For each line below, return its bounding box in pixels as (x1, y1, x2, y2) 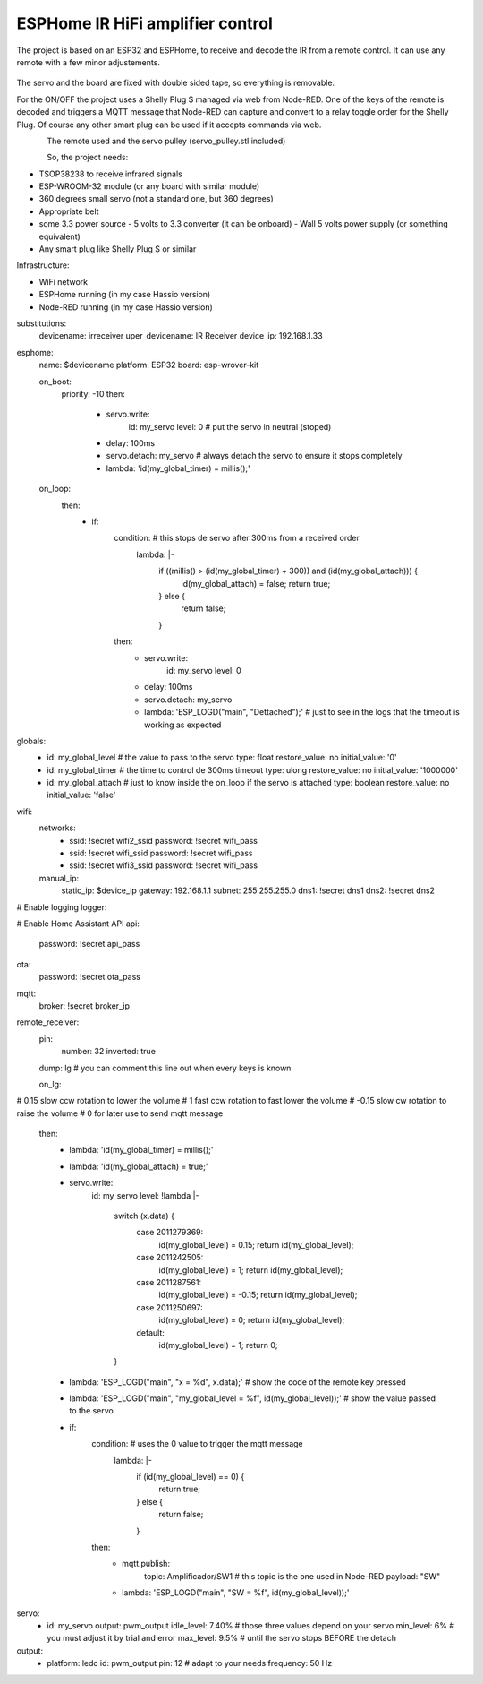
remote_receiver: (16, 1017, 80, 1027)
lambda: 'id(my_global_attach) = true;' (69, 1161, 208, 1172)
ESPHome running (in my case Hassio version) (38, 289, 211, 300)
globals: (16, 735, 47, 746)
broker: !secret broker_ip (38, 1000, 130, 1011)
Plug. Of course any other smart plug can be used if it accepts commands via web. (16, 119, 322, 130)
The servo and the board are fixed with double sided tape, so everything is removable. (16, 77, 335, 89)
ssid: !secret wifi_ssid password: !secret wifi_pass (69, 847, 253, 859)
